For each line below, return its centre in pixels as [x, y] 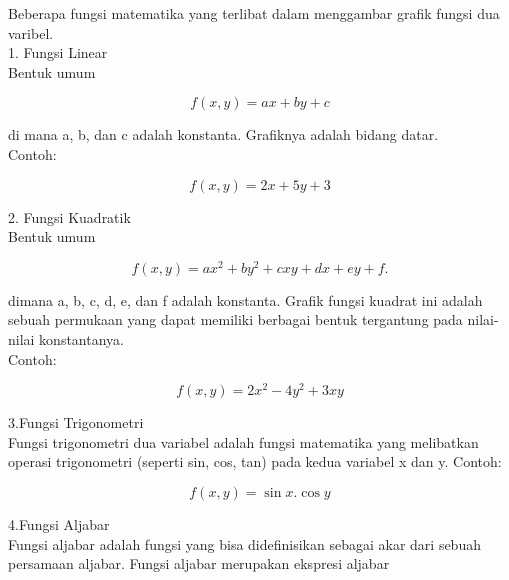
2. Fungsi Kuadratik [69, 216]
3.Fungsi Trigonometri [76, 422]
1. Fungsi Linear [58, 52]
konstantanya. [81, 339]
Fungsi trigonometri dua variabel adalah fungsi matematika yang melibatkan [243, 441]
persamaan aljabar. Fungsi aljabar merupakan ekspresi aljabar [199, 563]
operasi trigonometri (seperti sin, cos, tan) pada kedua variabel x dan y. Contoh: [255, 461]
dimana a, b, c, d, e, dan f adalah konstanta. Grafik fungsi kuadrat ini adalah [245, 299]
